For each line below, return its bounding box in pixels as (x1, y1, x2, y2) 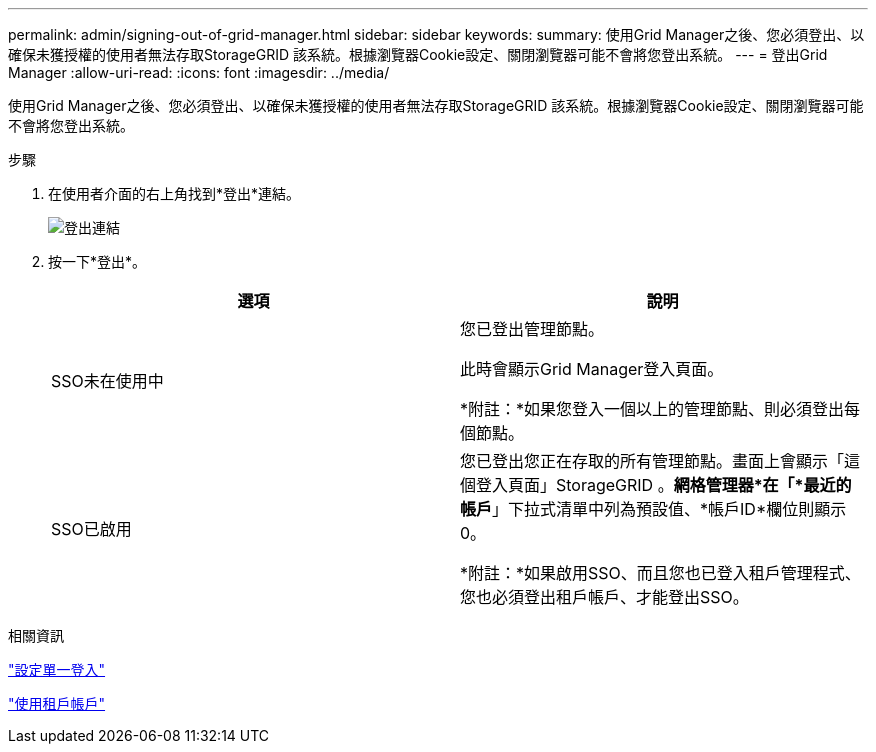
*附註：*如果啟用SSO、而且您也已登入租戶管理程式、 (460, 563, 861, 583)
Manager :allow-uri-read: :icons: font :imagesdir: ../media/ (8, 64, 390, 81)
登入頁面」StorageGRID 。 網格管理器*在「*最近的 (476, 475, 852, 495)
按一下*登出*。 (48, 253, 147, 270)
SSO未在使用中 (51, 371, 164, 391)
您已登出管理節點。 (460, 319, 605, 339)
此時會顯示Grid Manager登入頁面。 (460, 359, 724, 379)
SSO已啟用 (51, 519, 132, 539)
